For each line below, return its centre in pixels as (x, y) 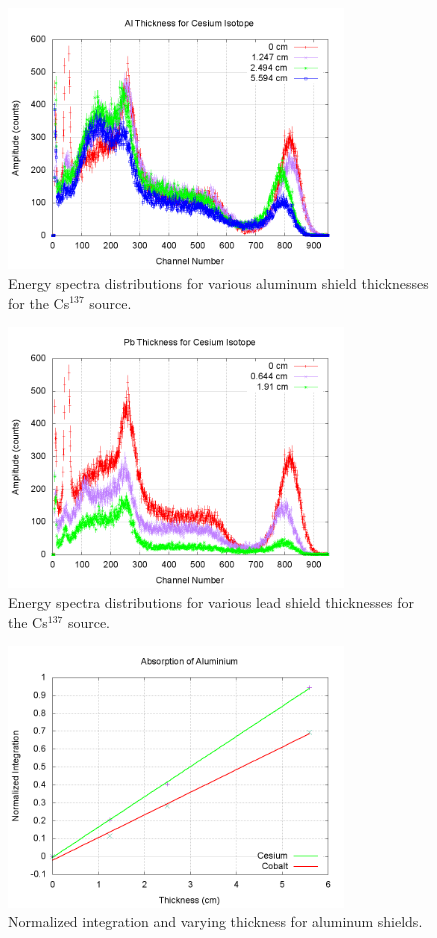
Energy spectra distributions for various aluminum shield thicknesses (218, 282)
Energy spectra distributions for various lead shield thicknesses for (211, 602)
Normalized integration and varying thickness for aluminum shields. (215, 921)
